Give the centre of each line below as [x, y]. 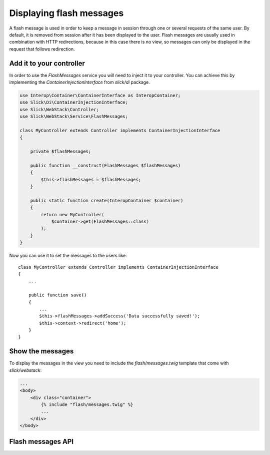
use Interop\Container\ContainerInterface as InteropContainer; [100, 95]
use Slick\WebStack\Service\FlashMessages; [74, 117]
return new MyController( [72, 214]
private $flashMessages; [61, 152]
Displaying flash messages [66, 13]
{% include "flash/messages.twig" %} [87, 404]
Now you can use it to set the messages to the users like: [68, 256]
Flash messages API [41, 441]
